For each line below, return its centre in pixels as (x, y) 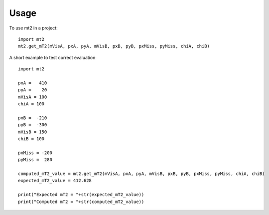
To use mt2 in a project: (33, 28)
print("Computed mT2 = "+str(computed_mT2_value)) (81, 202)
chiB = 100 (31, 139)
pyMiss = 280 (35, 160)
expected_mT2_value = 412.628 (55, 181)
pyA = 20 (33, 90)
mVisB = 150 (33, 132)
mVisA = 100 (33, 97)
